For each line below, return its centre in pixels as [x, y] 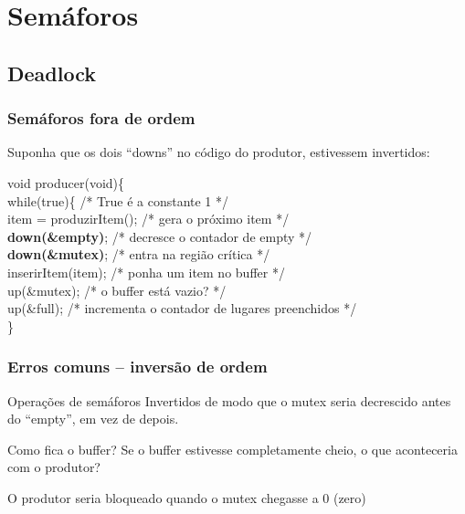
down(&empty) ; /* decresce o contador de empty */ [160, 236]
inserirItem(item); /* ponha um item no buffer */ [146, 272]
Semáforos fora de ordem [101, 118]
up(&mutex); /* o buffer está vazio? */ [117, 290]
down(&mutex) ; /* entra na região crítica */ [139, 254]
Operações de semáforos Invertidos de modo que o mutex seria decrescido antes [229, 400]
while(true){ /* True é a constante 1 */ [118, 200]
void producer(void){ [66, 182]
